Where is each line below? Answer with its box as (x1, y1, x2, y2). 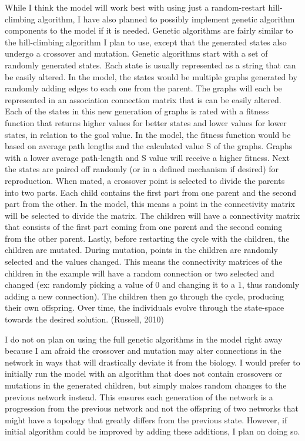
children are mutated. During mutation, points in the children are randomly (5, 243, 278, 256)
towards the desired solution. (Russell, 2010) (5, 313, 164, 325)
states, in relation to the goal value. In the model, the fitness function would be (5, 128, 291, 140)
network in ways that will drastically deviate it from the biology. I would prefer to (5, 356, 300, 368)
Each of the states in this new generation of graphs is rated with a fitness (5, 105, 269, 117)
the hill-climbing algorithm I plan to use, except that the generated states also (5, 35, 287, 48)
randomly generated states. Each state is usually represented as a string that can (5, 58, 296, 71)
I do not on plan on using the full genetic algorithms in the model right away (5, 333, 283, 345)
